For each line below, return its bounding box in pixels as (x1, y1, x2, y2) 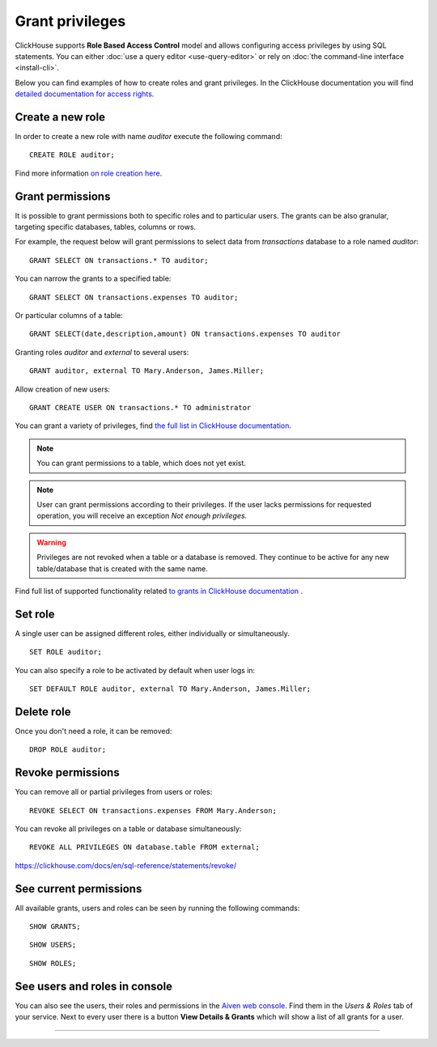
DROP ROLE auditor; (29, 745, 107, 754)
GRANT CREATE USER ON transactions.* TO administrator (29, 403, 252, 412)
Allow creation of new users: (15, 384, 111, 394)
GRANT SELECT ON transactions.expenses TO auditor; (29, 292, 239, 302)
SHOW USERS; (29, 940, 77, 950)
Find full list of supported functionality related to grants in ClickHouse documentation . (15, 586, 303, 596)
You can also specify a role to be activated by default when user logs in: (15, 665, 256, 675)
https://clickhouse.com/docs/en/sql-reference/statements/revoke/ (15, 860, 237, 870)
